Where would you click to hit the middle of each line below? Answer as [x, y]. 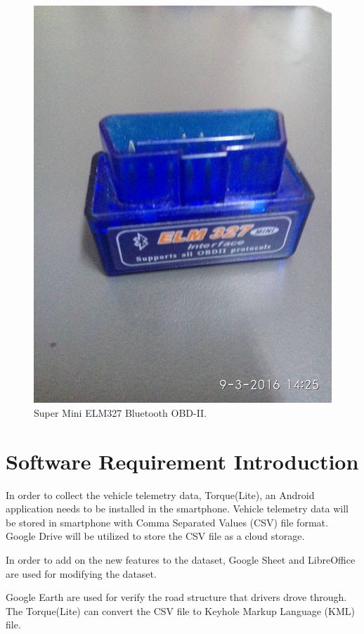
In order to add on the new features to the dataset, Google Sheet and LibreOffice [181, 560]
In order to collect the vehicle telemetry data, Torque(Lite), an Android [160, 494]
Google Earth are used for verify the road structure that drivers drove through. [176, 597]
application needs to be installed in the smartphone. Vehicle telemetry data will [177, 509]
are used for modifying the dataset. [81, 573]
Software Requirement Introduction [182, 461]
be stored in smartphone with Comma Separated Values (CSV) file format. [167, 522]
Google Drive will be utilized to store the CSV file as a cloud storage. [155, 536]
